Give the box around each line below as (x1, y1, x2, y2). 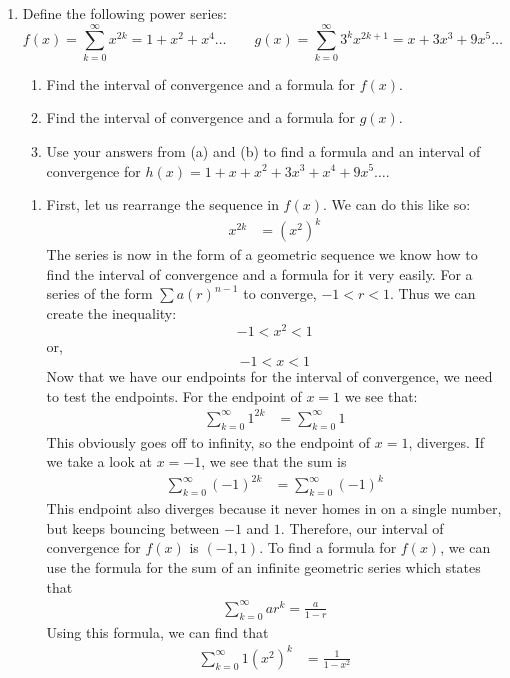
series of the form (46, 283, 153, 304)
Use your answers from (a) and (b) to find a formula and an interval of (46, 140, 481, 161)
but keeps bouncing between (46, 517, 220, 538)
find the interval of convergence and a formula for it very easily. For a (46, 263, 473, 284)
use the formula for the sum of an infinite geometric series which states (46, 557, 481, 578)
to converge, (243, 283, 317, 304)
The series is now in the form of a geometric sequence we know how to (46, 244, 478, 265)
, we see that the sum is (201, 451, 347, 472)
